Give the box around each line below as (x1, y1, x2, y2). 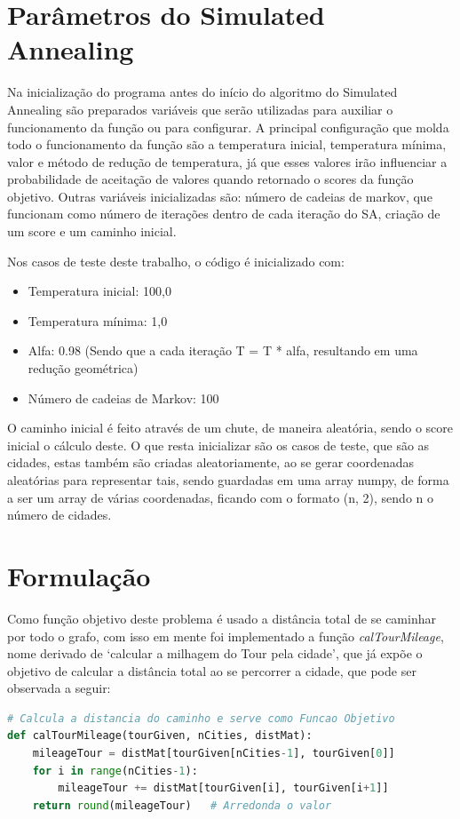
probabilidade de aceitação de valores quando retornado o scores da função (7, 170, 414, 188)
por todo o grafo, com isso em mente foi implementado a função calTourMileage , (7, 626, 444, 645)
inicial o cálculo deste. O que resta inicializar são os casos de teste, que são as (7, 435, 430, 454)
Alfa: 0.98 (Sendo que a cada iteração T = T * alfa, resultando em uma (28, 341, 418, 360)
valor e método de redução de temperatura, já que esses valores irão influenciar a (7, 152, 448, 171)
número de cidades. (7, 505, 112, 524)
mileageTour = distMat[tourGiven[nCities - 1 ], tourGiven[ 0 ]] (32, 747, 395, 760)
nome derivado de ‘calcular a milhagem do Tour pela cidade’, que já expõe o (7, 644, 423, 663)
